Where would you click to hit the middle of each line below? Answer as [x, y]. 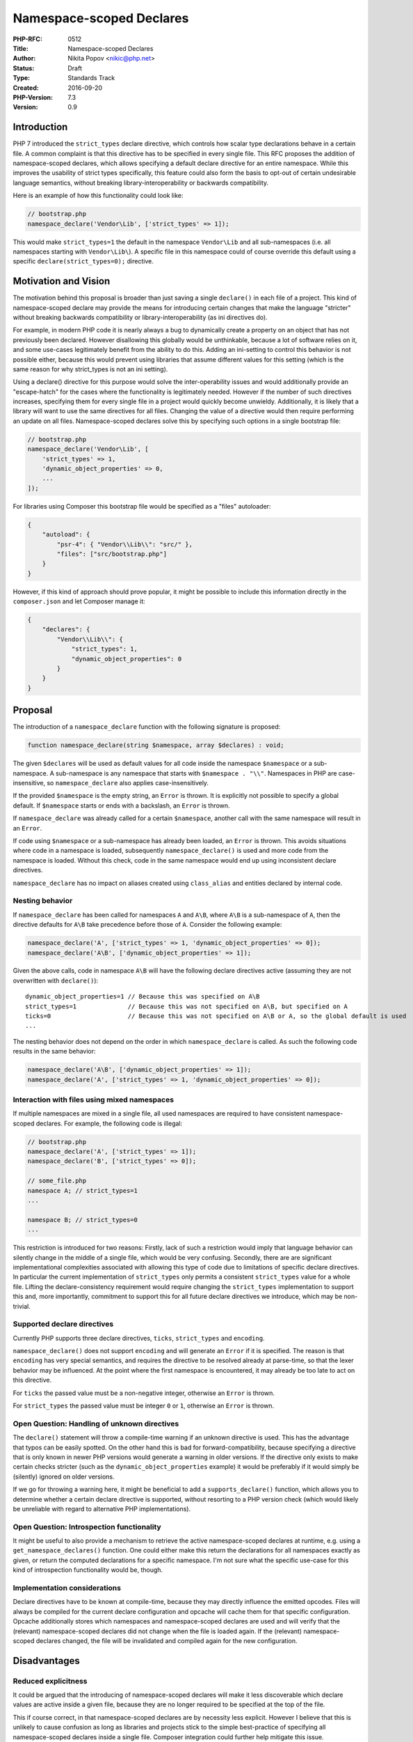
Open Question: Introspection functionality [87, 1527]
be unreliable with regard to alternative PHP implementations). [102, 1509]
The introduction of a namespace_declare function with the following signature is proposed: [147, 727]
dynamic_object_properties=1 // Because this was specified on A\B [143, 997]
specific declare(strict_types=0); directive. [83, 261]
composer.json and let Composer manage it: [79, 601]
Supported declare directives [63, 1324]
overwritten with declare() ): [56, 980]
